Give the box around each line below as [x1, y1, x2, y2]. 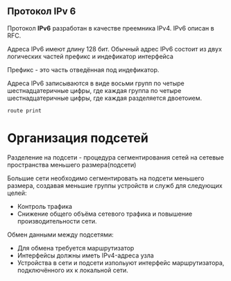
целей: [7, 189, 27, 197]
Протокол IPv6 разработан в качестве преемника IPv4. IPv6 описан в [7, 24, 214, 32]
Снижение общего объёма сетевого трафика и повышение [17, 210, 193, 218]
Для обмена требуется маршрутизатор [17, 244, 135, 252]
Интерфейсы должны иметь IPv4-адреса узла [17, 251, 154, 259]
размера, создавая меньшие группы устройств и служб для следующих [7, 181, 223, 189]
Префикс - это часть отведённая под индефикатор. [7, 65, 160, 74]
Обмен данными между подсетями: [7, 230, 114, 239]
